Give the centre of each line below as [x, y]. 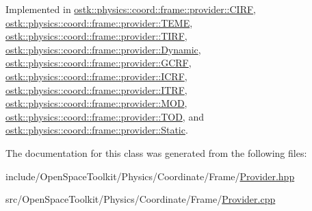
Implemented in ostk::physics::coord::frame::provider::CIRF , [131, 9]
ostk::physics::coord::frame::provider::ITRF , [96, 89]
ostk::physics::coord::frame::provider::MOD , [96, 103]
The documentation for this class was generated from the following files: [156, 152]
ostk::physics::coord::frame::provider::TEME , [99, 22]
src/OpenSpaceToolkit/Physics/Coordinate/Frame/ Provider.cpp [141, 199]
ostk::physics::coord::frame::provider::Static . [97, 130]
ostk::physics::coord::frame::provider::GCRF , [99, 63]
